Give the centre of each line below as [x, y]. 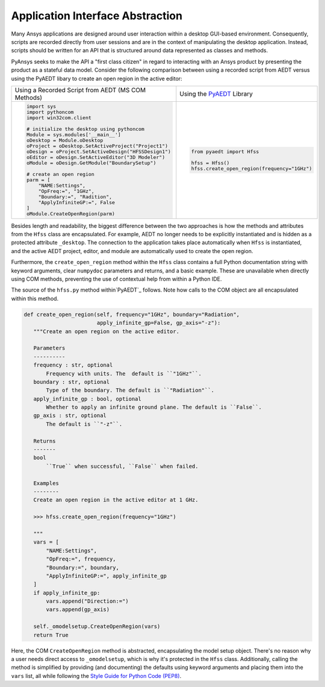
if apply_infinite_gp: [67, 593]
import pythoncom [50, 112]
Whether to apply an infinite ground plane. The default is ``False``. [154, 407]
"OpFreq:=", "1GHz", [66, 191]
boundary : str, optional [72, 382]
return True [51, 635]
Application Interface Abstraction [97, 16]
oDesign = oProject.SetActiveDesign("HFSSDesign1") [99, 152]
